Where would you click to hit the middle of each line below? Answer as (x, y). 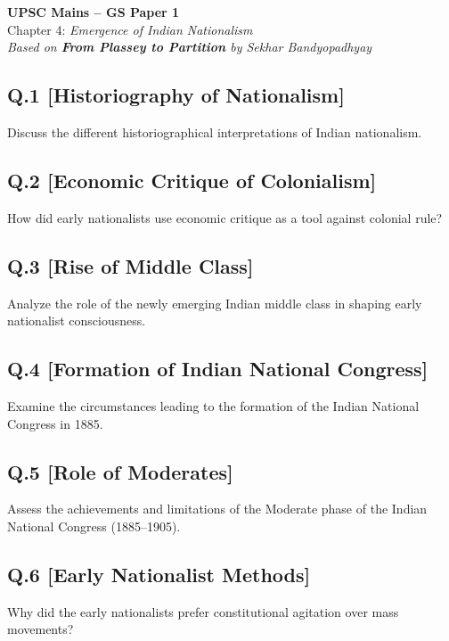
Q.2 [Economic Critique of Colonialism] (192, 180)
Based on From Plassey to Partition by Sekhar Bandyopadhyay (190, 47)
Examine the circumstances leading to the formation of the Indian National (213, 405)
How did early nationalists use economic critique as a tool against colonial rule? (225, 217)
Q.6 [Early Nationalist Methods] (159, 574)
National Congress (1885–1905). (94, 526)
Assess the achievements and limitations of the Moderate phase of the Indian (217, 509)
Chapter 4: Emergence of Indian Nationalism (130, 29)
